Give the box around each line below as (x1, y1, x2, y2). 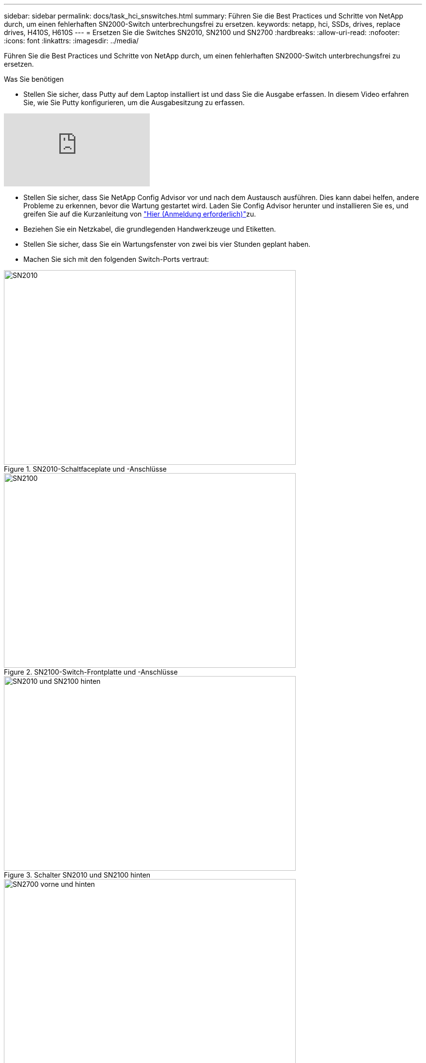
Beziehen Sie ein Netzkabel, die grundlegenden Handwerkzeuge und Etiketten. (23, 225, 276, 233)
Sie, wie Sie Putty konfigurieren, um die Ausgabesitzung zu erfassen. (23, 98, 245, 107)
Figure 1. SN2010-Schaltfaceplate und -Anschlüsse (4, 465, 167, 473)
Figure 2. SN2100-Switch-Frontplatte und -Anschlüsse (4, 668, 178, 676)
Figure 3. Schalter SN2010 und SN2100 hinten (4, 871, 151, 879)
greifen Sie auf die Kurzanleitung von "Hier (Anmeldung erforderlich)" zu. (23, 210, 256, 218)
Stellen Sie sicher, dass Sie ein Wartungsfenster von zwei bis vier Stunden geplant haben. (23, 240, 311, 248)
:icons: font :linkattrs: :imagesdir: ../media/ (4, 37, 139, 45)
